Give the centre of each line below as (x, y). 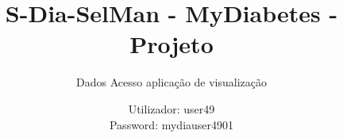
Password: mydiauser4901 (171, 124)
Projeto (171, 44)
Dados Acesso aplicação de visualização (171, 82)
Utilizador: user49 (171, 108)
